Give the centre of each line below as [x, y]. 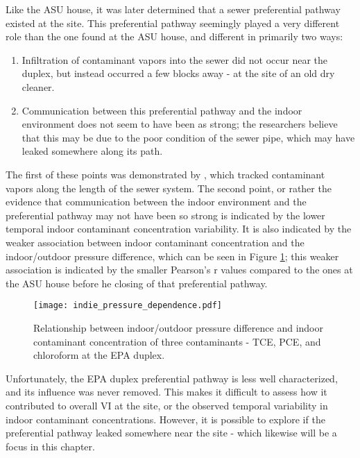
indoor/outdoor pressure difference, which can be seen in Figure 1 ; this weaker [172, 256]
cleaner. [38, 86]
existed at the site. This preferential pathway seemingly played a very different [173, 23]
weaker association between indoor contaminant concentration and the [155, 242]
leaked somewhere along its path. [92, 151]
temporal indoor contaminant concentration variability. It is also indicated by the [179, 229]
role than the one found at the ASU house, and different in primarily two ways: [174, 36]
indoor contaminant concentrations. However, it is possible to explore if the [165, 419]
